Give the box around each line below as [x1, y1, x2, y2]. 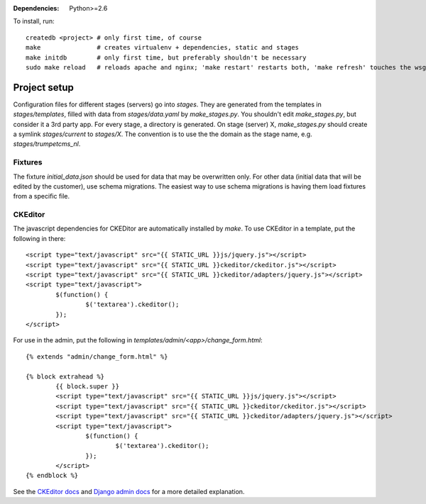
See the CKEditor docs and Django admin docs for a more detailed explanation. [13, 487, 245, 495]
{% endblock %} [26, 471, 79, 480]
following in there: [13, 234, 66, 242]
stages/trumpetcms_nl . [13, 140, 81, 148]
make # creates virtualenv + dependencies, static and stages [26, 43, 300, 52]
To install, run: [13, 17, 55, 26]
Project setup [13, 82, 75, 94]
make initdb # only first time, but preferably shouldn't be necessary [26, 53, 307, 62]
